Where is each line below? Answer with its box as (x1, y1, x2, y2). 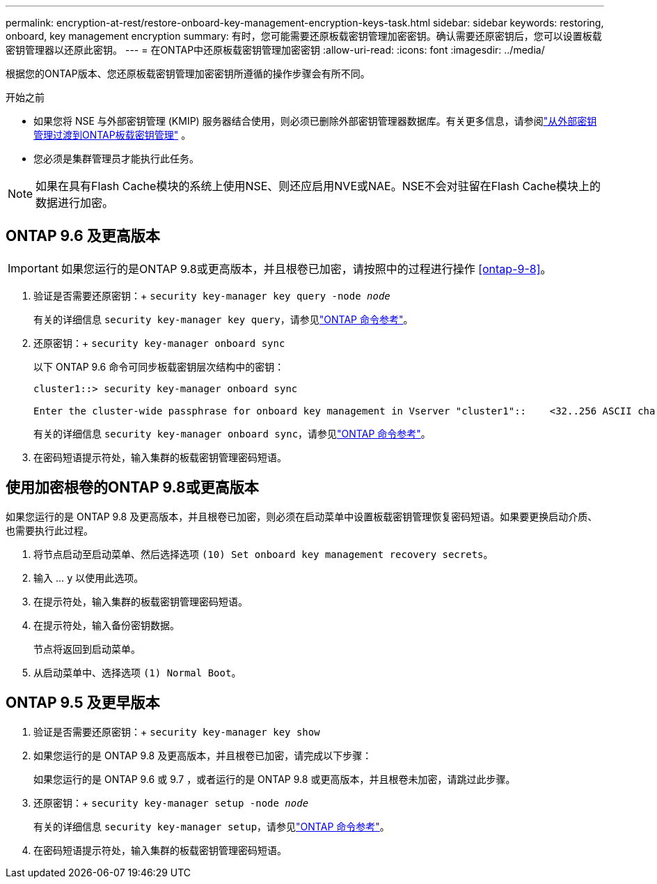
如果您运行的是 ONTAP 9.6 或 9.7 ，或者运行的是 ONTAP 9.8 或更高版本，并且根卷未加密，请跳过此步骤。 (33, 773, 516, 785)
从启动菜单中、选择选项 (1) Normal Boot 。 (33, 666, 242, 678)
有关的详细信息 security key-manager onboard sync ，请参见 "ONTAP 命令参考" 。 (33, 427, 431, 440)
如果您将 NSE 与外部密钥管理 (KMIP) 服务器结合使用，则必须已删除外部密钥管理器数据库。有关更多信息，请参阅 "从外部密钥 (33, 115, 597, 127)
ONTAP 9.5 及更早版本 (6, 694, 160, 712)
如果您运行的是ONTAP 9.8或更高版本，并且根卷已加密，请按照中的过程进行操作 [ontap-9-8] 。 (61, 261, 552, 276)
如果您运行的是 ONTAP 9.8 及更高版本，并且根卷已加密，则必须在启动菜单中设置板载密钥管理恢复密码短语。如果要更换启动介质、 (6, 510, 598, 522)
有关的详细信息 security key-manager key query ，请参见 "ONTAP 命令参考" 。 (33, 313, 413, 325)
